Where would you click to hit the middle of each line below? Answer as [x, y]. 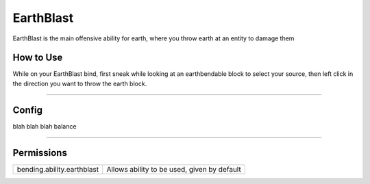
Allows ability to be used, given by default [174, 169]
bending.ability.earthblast [58, 169]
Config [27, 110]
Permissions [40, 153]
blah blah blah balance [45, 126]
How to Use [38, 58]
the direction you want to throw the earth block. [80, 83]
